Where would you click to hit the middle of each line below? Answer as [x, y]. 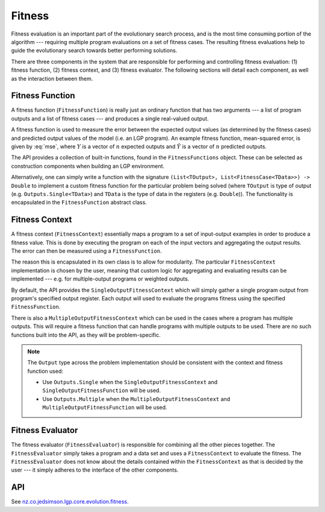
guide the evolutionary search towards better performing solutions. [94, 51]
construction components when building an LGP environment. [88, 166]
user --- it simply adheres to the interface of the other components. [95, 470]
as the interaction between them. [52, 78]
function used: [45, 371]
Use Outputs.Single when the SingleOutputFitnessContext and [130, 382]
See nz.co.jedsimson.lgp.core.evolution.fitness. [70, 502]
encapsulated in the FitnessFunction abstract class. [79, 203]
